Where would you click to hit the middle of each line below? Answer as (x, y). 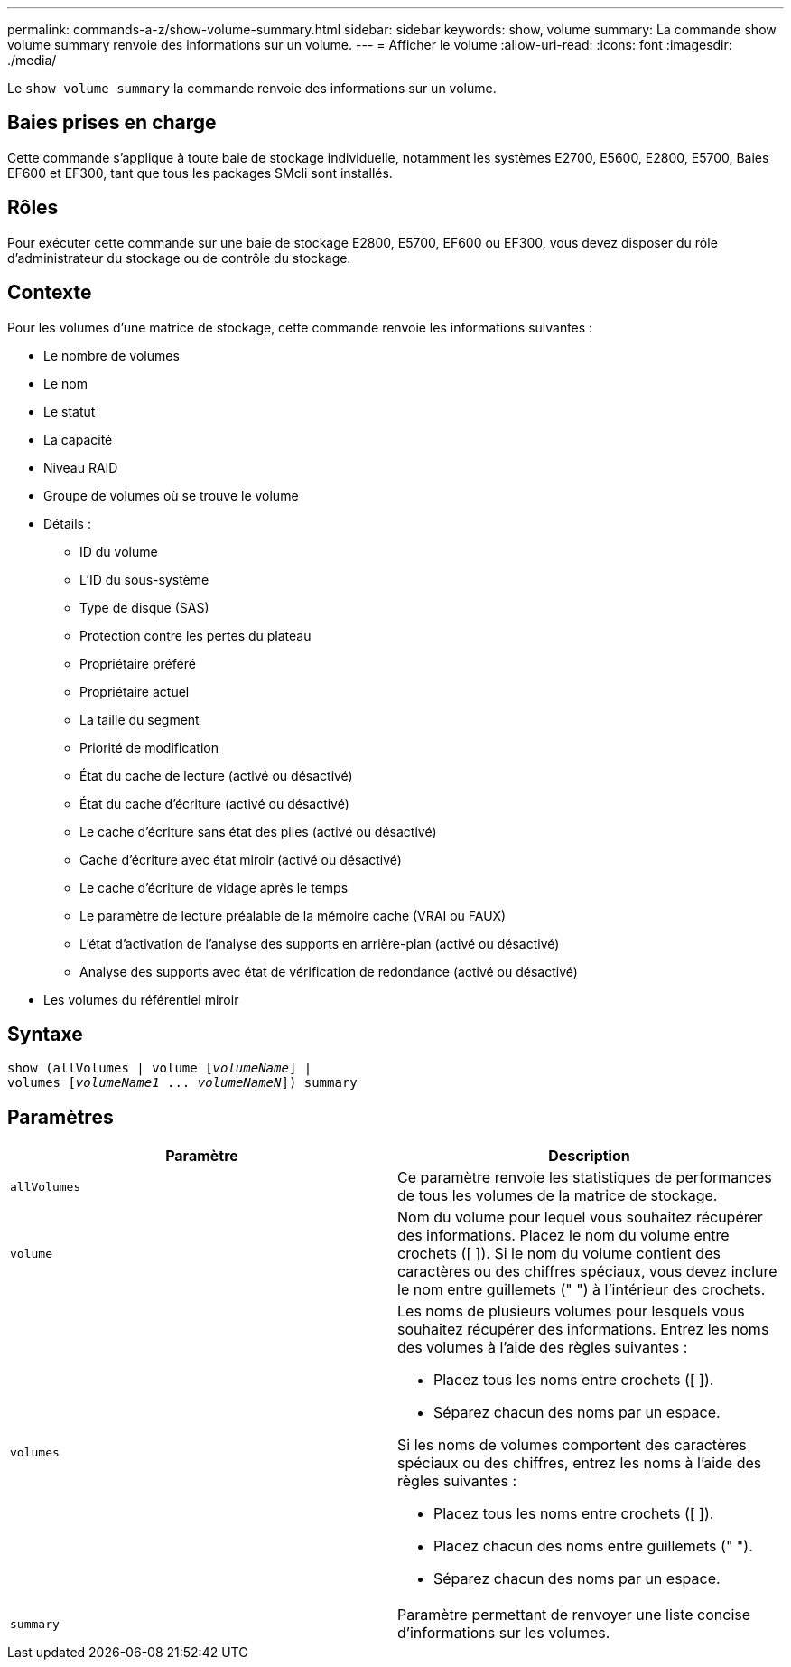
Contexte (50, 293)
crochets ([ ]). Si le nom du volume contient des (559, 1254)
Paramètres (60, 1117)
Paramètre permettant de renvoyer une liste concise (574, 1615)
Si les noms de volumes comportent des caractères (572, 1445)
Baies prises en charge (112, 123)
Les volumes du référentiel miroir (141, 999)
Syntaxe (45, 1034)
